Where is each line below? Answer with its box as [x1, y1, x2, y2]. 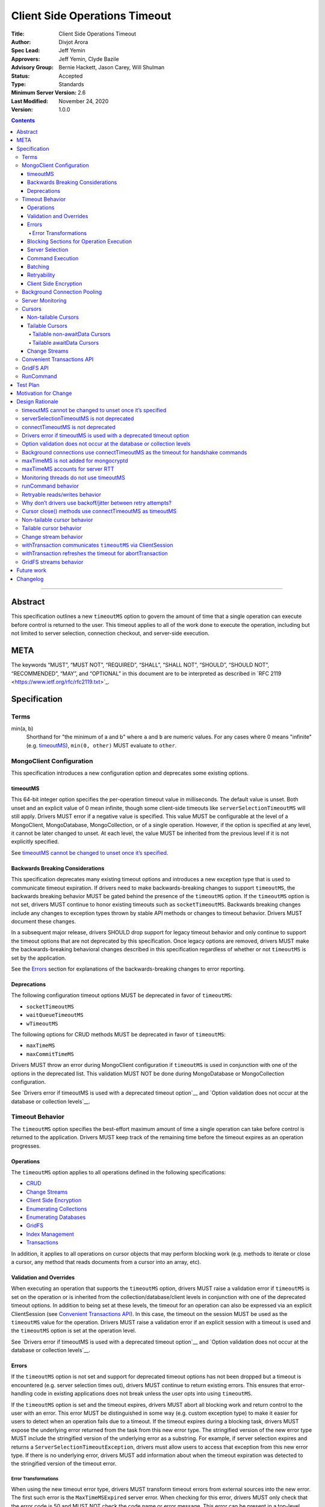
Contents [11, 117, 36, 124]
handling [11, 1390, 33, 1397]
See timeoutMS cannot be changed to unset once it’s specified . [11, 849, 169, 856]
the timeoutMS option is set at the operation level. [11, 1327, 137, 1335]
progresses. [11, 1142, 42, 1150]
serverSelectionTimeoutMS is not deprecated [22, 415, 134, 422]
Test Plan [16, 381, 40, 388]
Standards [58, 80, 84, 87]
